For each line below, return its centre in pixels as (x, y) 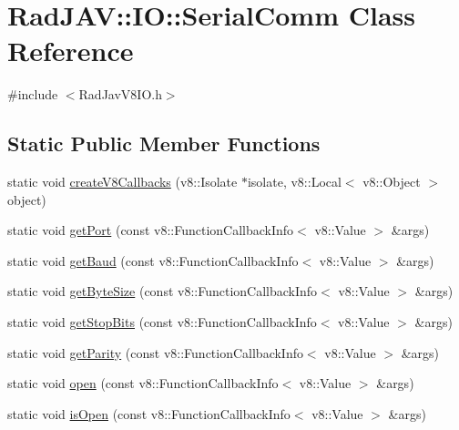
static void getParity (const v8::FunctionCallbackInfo (155, 352)
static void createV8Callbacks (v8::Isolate (122, 182)
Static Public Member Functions (164, 143)
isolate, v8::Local (294, 182)
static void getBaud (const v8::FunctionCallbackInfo (153, 260)
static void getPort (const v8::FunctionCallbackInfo (151, 230)
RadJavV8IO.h (120, 94)
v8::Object (392, 182)
